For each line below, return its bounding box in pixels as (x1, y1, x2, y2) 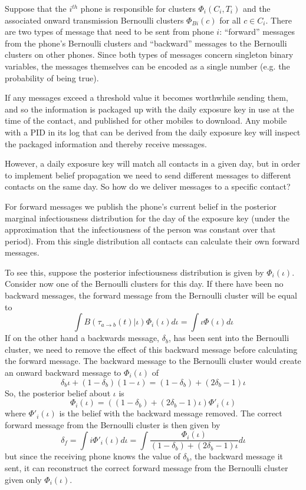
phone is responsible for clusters (80, 2, 196, 14)
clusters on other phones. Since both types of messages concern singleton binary (5, 48, 294, 61)
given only (5, 473, 42, 485)
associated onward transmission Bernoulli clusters (5, 14, 184, 26)
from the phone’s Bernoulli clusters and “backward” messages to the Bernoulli (5, 37, 287, 49)
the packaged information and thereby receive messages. (5, 137, 207, 150)
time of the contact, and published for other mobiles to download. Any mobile (5, 114, 287, 127)
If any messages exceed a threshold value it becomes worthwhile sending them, (5, 91, 288, 104)
